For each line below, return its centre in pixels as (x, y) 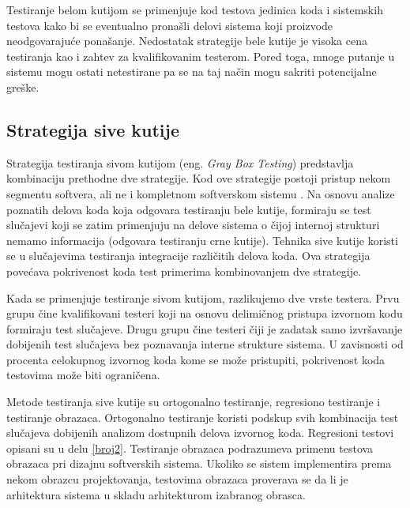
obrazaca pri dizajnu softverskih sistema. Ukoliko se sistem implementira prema (199, 463)
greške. (23, 87)
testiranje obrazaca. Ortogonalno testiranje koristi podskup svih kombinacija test (203, 417)
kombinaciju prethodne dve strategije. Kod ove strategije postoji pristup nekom (199, 178)
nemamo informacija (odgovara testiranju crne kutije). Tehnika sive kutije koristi (202, 240)
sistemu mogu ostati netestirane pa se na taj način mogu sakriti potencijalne (192, 71)
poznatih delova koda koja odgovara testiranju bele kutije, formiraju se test (189, 209)
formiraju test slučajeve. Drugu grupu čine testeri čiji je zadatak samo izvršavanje (205, 328)
